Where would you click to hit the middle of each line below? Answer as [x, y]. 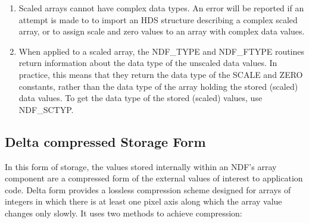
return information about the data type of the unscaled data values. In [148, 63]
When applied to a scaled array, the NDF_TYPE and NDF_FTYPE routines [162, 51]
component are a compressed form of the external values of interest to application [154, 178]
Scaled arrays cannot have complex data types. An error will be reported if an [161, 8]
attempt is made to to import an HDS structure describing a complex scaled [158, 19]
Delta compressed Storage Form [105, 141]
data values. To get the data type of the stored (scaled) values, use [141, 98]
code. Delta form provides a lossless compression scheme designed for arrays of [148, 189]
